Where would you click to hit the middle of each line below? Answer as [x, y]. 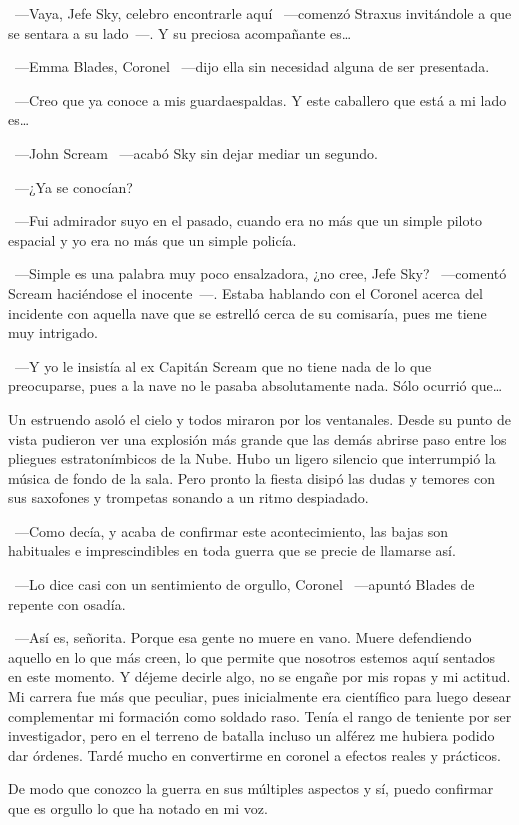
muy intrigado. [53, 332]
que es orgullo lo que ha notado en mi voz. [138, 808]
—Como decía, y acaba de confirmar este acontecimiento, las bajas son [231, 530]
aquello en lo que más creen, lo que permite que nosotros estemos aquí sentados [252, 656]
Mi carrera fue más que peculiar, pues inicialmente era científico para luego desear [259, 696]
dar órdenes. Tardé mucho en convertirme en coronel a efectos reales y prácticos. [254, 754]
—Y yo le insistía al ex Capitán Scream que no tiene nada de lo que [223, 365]
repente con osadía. [67, 603]
